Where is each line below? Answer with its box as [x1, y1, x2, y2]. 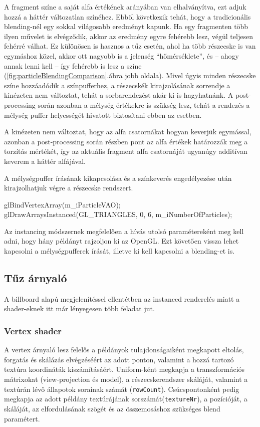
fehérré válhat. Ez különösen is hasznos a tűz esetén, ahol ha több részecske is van [4, 41, 256, 51]
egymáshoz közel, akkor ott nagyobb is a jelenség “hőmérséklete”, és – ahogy [4, 50, 239, 61]
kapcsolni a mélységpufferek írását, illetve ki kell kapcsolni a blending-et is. [4, 246, 235, 256]
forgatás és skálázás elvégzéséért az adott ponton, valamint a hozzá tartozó [4, 354, 234, 364]
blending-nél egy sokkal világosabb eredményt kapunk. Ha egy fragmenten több [4, 21, 248, 32]
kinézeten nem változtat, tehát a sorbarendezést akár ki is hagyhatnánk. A [4, 90, 233, 100]
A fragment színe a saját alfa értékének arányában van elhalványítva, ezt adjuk [4, 2, 246, 12]
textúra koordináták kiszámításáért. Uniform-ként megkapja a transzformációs [4, 364, 245, 374]
